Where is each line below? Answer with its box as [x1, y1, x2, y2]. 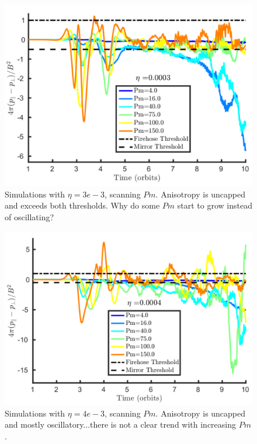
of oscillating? [5, 210, 54, 223]
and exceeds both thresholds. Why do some [5, 199, 160, 211]
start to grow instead [177, 199, 252, 211]
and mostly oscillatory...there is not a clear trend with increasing [5, 418, 237, 431]
